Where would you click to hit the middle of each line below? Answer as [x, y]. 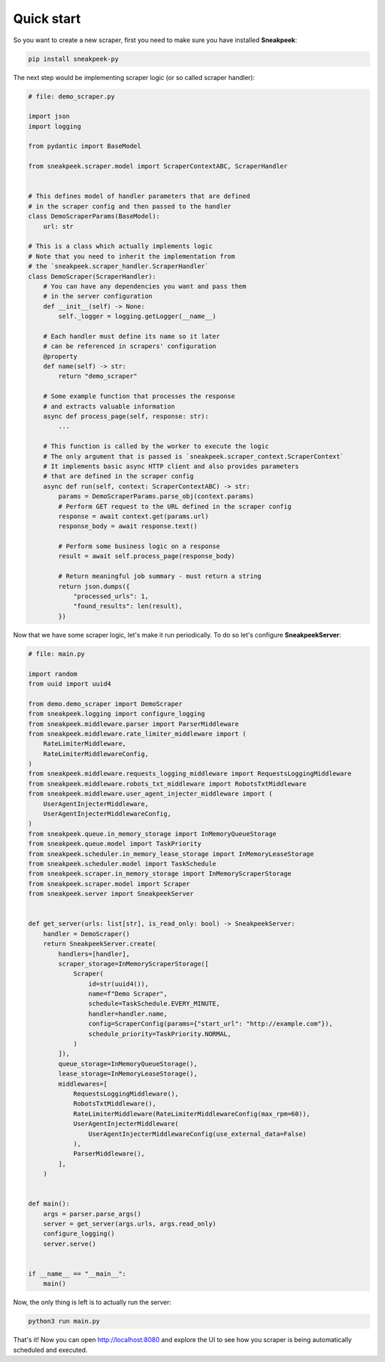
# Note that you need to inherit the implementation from [132, 256]
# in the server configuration [98, 296]
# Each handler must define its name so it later [132, 336]
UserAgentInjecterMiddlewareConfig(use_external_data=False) [197, 1134]
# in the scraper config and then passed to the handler [130, 206]
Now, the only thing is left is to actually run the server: [92, 1302]
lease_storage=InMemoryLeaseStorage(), [128, 1074]
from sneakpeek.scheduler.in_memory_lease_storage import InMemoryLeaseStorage [171, 854]
